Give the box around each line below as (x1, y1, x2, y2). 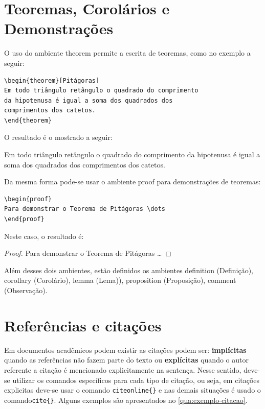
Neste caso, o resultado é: (4, 230, 84, 241)
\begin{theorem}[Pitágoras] (4, 77, 100, 84)
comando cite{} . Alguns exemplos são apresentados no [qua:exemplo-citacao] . (4, 394, 248, 405)
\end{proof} (4, 215, 45, 223)
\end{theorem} (4, 116, 52, 124)
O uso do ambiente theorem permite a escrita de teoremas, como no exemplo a (4, 47, 251, 58)
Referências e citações (4, 315, 162, 335)
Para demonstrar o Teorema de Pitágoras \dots (4, 205, 165, 213)
